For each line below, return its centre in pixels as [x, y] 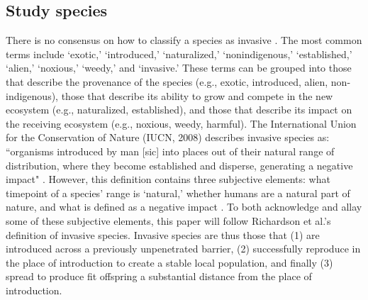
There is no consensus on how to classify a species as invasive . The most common [184, 40]
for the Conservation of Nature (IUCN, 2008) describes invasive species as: [168, 137]
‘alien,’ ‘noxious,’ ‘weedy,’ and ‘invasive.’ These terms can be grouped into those [179, 68]
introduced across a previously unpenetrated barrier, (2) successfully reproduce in [183, 249]
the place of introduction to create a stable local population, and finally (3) [169, 262]
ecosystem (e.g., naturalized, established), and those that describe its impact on [179, 110]
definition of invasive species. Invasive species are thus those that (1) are [163, 234]
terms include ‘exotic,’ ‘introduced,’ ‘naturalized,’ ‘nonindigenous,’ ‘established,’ [179, 54]
